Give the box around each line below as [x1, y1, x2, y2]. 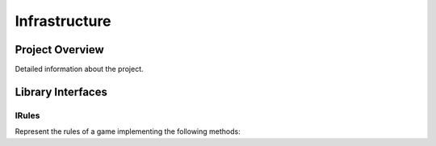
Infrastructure [15, 12, 112, 30]
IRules [15, 110, 40, 121]
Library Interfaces [15, 85, 108, 98]
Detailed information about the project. [15, 65, 144, 74]
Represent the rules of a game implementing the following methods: [15, 127, 241, 136]
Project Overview [15, 43, 104, 56]
